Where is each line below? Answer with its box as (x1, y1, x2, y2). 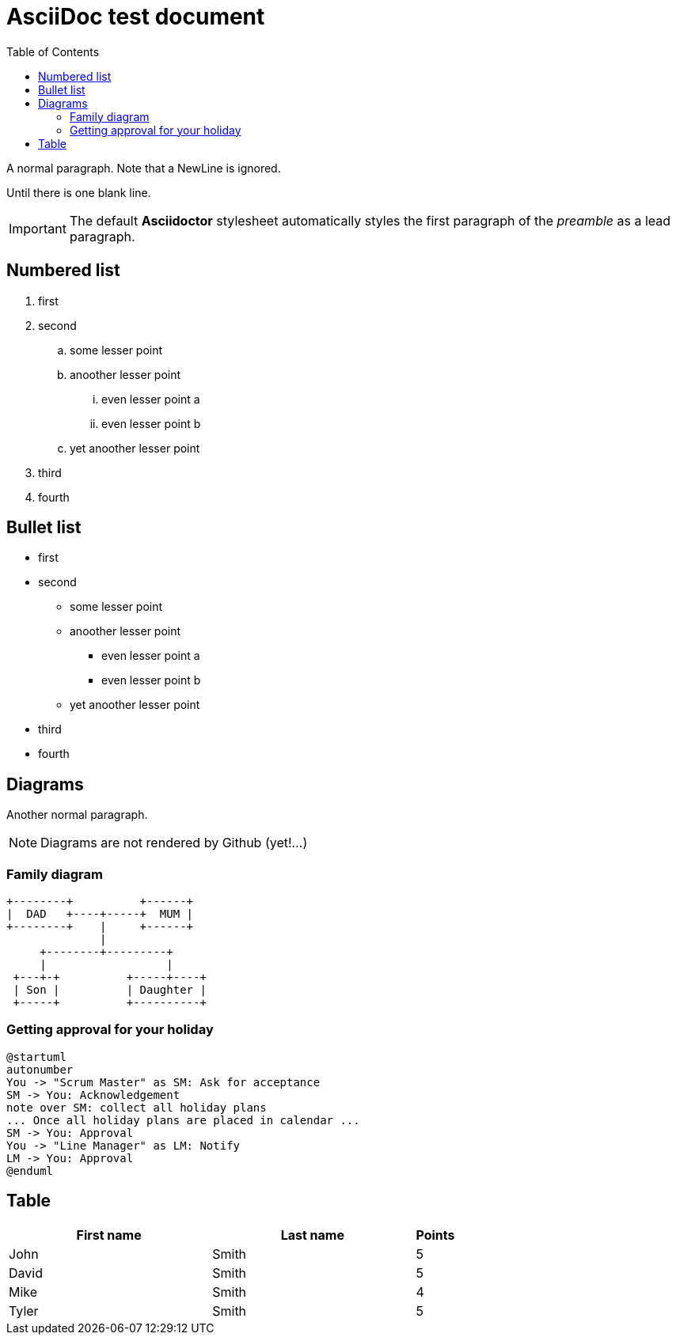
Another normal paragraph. (6, 808, 148, 822)
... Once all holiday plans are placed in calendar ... (6, 1113, 360, 1127)
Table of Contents (6, 44, 100, 59)
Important (9, 220, 66, 237)
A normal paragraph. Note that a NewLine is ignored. (6, 161, 281, 175)
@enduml (6, 1164, 54, 1177)
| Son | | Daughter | (13, 983, 207, 997)
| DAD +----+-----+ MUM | (6, 907, 194, 921)
